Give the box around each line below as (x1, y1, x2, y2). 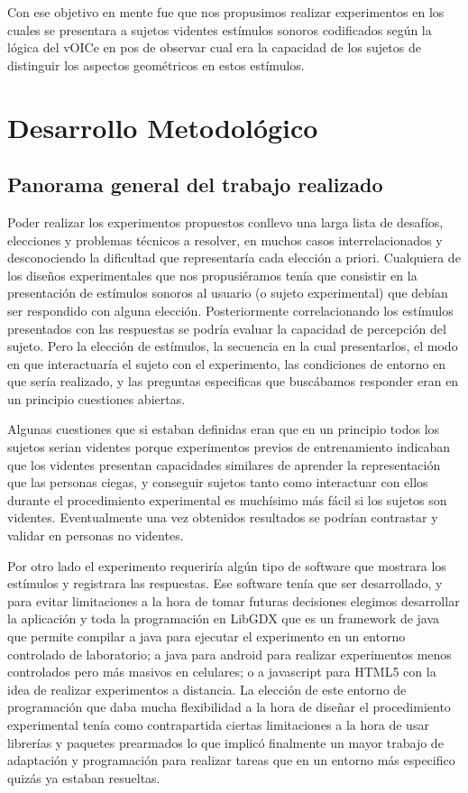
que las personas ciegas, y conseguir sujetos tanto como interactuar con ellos (7, 473, 428, 492)
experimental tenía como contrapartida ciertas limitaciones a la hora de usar (7, 715, 429, 733)
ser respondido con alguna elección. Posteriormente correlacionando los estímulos (7, 300, 454, 319)
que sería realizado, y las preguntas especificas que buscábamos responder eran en (7, 372, 459, 391)
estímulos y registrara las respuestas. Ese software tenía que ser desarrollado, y (7, 574, 443, 593)
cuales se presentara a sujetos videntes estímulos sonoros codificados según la (7, 20, 432, 39)
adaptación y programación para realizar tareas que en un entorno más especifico (7, 751, 455, 770)
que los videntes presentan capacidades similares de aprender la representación (7, 455, 441, 474)
